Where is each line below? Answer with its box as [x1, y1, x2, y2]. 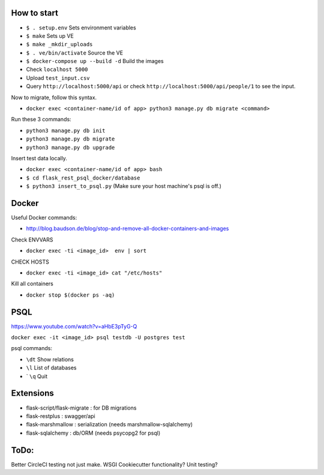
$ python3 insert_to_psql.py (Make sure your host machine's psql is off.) [26, 183, 222, 190]
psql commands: [11, 345, 52, 352]
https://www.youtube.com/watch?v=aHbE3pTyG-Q [11, 322, 137, 330]
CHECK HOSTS [11, 258, 49, 265]
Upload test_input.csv [26, 74, 90, 81]
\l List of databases [26, 364, 77, 372]
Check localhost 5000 [26, 66, 88, 73]
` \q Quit [26, 372, 48, 380]
